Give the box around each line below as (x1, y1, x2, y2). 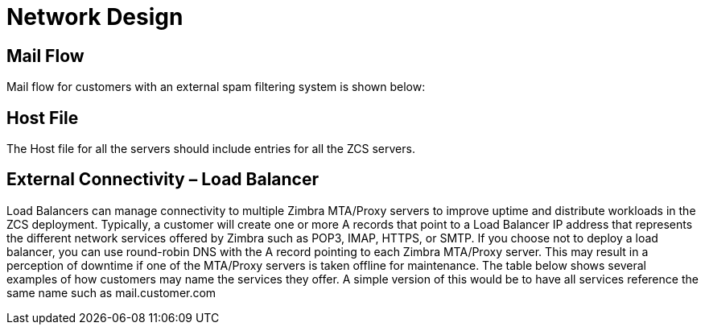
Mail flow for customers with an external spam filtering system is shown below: (6, 80, 426, 94)
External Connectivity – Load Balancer (6, 169, 320, 190)
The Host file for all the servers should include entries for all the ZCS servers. (6, 142, 415, 156)
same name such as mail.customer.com (6, 285, 216, 300)
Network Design (6, 3, 183, 31)
